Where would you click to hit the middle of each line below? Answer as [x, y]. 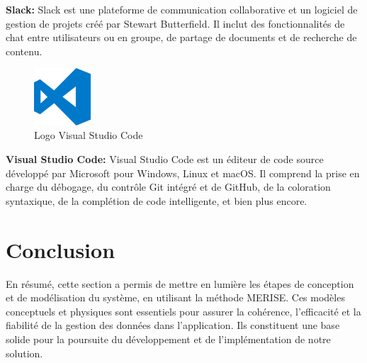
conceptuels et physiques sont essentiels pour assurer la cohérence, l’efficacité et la [183, 311]
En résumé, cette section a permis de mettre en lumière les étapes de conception [180, 283]
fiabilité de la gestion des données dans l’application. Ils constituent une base [173, 325]
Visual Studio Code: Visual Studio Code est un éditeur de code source [165, 159]
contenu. [24, 51]
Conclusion [61, 249]
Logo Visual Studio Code [89, 135]
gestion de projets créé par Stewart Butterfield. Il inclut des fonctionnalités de [175, 23]
